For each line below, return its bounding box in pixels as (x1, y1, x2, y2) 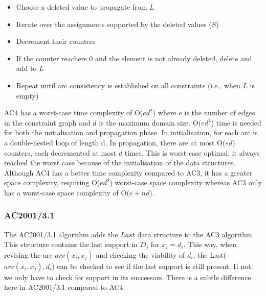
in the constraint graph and (4, 117, 91, 128)
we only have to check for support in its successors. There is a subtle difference (4, 272, 251, 282)
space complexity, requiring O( (4, 177, 100, 188)
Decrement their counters (16, 36, 96, 46)
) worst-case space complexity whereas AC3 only (109, 177, 262, 188)
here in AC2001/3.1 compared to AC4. (4, 282, 125, 292)
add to (16, 63, 37, 73)
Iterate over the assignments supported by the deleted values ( (16, 18, 212, 29)
